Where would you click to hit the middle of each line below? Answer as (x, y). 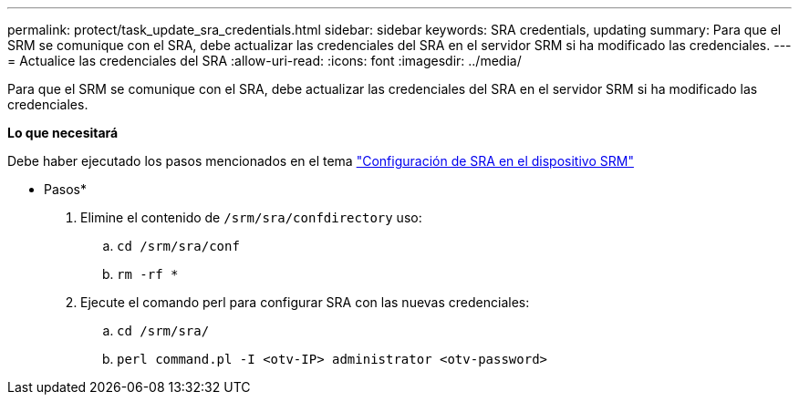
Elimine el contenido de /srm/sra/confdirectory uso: (251, 217)
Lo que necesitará (63, 133)
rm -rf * (148, 274)
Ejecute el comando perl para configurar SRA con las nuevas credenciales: (305, 302)
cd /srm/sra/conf (178, 246)
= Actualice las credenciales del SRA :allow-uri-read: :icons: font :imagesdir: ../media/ (265, 61)
